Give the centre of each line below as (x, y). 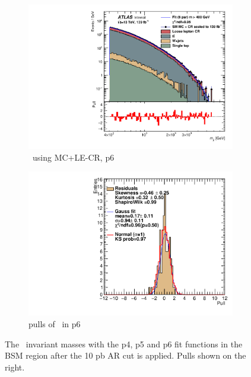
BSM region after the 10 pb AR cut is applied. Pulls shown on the (125, 355)
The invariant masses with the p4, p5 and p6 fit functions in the (124, 344)
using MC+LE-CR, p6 (73, 157)
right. (15, 367)
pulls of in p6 (55, 324)
